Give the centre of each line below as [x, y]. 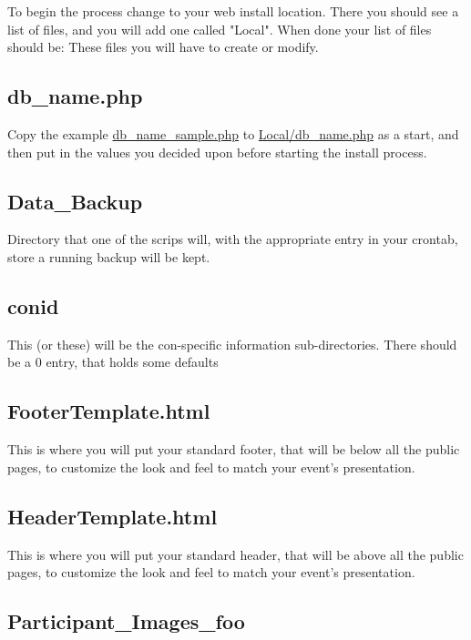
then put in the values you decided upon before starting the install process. [217, 152]
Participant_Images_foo [126, 621]
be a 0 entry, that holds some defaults [113, 362]
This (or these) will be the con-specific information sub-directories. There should [232, 344]
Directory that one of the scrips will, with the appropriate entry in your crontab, [233, 239]
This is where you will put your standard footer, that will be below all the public [234, 449]
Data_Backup [75, 201]
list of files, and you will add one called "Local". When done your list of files [220, 29]
